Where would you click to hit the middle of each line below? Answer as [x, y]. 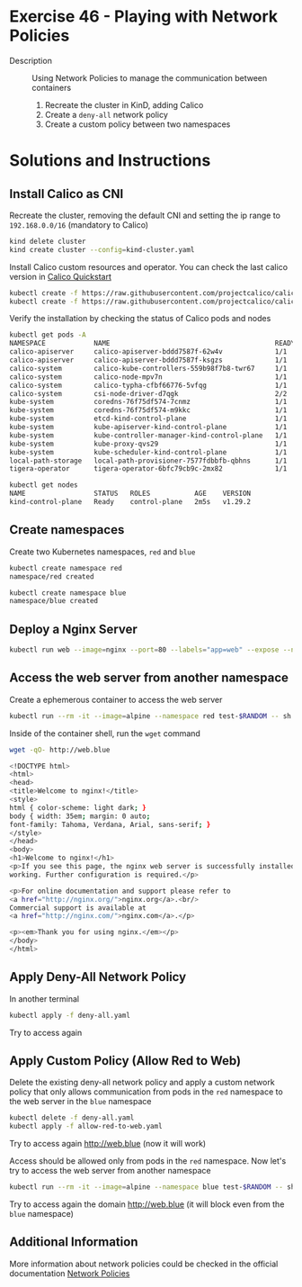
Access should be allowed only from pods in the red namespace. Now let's [148, 1161]
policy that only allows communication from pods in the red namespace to [146, 1092]
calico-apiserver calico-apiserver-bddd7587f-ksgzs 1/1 [148, 360]
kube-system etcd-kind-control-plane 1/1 [148, 419]
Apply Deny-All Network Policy [98, 977]
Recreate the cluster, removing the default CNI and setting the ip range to [145, 215]
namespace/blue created [54, 601]
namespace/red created [52, 576]
